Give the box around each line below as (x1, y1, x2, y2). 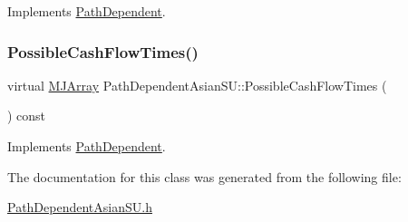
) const (7, 106, 46, 125)
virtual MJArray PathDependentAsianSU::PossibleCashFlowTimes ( (7, 75, 387, 94)
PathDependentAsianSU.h (7, 198, 152, 217)
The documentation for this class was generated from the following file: (7, 167, 402, 186)
